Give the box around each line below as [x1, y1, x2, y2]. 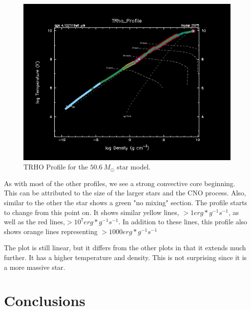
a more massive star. [4, 262, 65, 272]
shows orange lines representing [4, 226, 98, 236]
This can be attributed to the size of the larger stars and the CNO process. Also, [4, 188, 246, 198]
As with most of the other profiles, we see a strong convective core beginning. [4, 178, 235, 188]
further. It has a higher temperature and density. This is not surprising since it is [4, 252, 247, 262]
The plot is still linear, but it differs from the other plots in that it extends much [4, 242, 246, 253]
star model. [117, 162, 151, 172]
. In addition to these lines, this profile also [118, 216, 248, 227]
